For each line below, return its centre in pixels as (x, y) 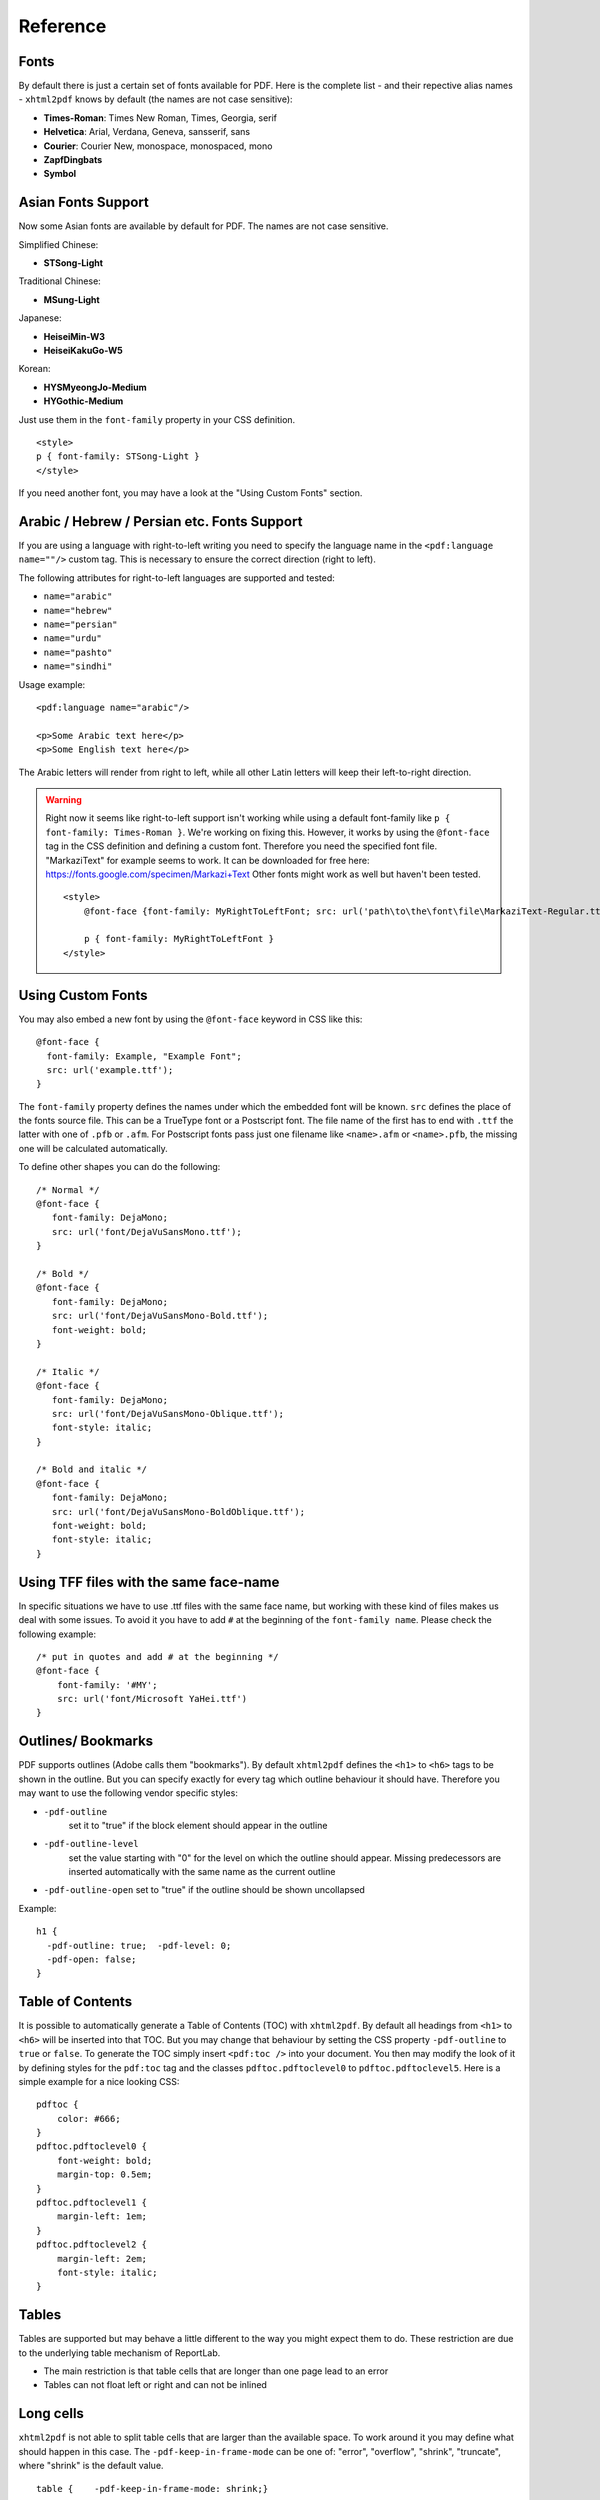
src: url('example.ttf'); (110, 1069)
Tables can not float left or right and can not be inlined (155, 2385)
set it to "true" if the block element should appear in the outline (198, 1825)
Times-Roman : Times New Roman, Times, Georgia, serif (160, 117)
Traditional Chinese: (60, 281)
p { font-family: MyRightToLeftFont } (179, 939)
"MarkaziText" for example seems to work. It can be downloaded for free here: (207, 860)
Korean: (34, 369)
